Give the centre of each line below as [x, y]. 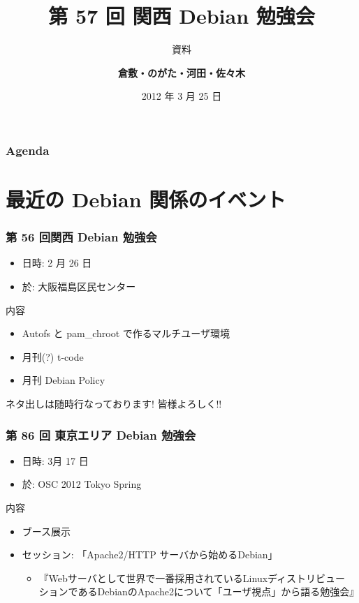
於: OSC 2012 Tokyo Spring [82, 484]
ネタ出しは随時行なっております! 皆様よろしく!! [114, 403]
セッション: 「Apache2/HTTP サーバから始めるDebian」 [150, 554]
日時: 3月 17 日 [55, 460]
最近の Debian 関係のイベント [146, 199]
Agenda [28, 150]
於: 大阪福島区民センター [79, 286]
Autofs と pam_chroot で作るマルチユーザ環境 [126, 333]
